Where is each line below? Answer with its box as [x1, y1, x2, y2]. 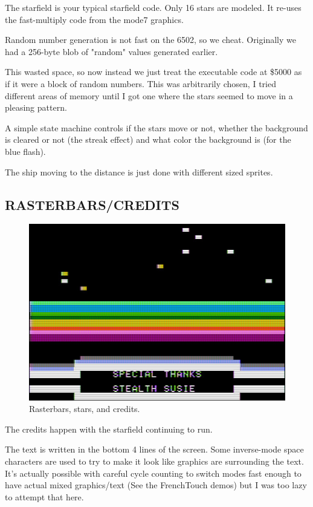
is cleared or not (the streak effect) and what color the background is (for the [5, 133, 291, 146]
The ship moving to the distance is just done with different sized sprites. [5, 165, 273, 178]
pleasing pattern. [5, 101, 67, 114]
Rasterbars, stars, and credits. [29, 402, 140, 415]
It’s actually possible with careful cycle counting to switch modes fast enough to [5, 466, 302, 479]
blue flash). [5, 145, 46, 157]
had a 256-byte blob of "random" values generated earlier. [5, 45, 218, 57]
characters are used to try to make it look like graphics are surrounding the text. [5, 454, 304, 467]
